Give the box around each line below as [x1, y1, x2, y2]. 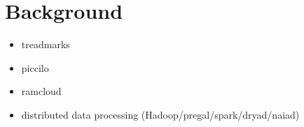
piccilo [21, 60, 49, 75]
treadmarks [21, 37, 70, 52]
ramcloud [21, 84, 62, 98]
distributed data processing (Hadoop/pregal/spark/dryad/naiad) [21, 107, 300, 121]
